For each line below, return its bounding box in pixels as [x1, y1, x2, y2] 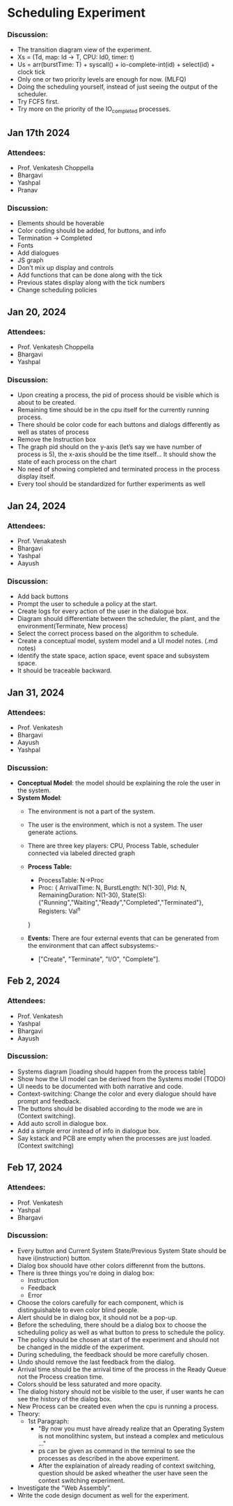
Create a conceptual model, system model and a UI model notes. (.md [17, 637, 218, 645]
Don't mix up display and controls [17, 264, 114, 272]
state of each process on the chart [17, 458, 117, 466]
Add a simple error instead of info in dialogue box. [17, 1127, 161, 1135]
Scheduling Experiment [7, 5, 146, 21]
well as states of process [17, 428, 89, 437]
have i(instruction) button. [17, 1253, 92, 1262]
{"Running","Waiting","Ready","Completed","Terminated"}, [38, 898, 204, 907]
